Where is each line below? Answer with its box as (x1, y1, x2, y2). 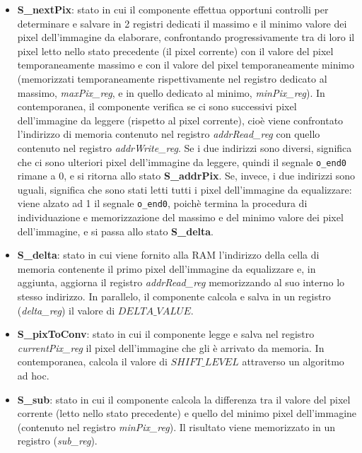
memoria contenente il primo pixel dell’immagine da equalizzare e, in (17, 261, 316, 276)
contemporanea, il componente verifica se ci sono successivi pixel (17, 99, 297, 114)
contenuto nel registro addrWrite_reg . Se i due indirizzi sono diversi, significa (17, 140, 352, 155)
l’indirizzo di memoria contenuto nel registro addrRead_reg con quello (17, 127, 320, 141)
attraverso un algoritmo (242, 354, 344, 369)
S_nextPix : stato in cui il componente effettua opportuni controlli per (17, 2, 329, 16)
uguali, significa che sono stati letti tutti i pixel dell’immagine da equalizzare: (17, 182, 352, 196)
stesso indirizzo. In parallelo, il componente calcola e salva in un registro (17, 289, 331, 303)
